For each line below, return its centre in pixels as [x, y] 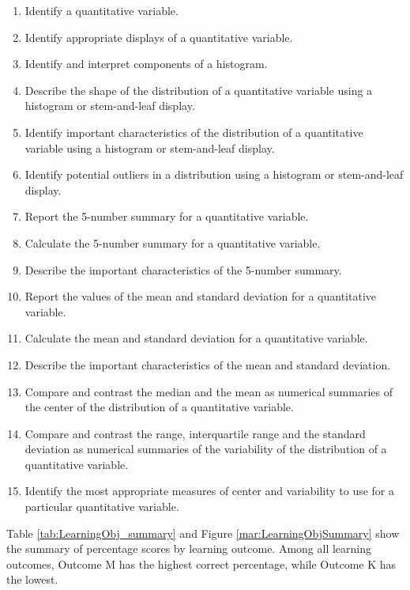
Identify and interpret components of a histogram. [146, 64]
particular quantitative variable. [102, 507]
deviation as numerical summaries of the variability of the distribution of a [206, 449]
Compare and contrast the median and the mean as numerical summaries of [209, 391]
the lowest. [32, 579]
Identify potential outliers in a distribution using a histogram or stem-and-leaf [214, 174]
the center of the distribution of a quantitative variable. [159, 407]
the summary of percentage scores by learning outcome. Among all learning [189, 548]
